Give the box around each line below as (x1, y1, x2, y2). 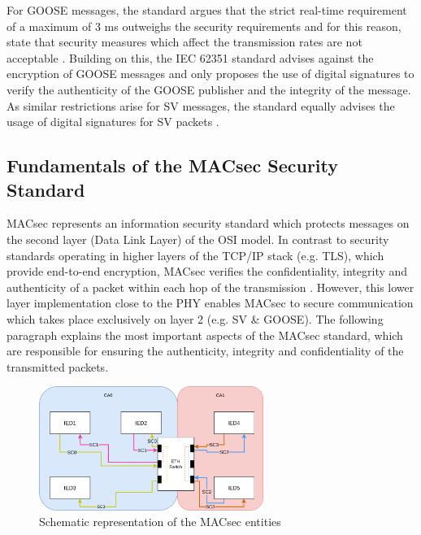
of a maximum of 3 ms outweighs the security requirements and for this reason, (7, 17, 401, 34)
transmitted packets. (7, 358, 109, 375)
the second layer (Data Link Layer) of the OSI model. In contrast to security (7, 230, 389, 247)
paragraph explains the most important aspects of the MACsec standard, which (7, 326, 403, 343)
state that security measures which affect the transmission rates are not (7, 33, 362, 50)
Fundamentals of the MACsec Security (7, 153, 339, 178)
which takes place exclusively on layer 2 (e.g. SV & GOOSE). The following (7, 310, 384, 327)
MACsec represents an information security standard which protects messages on (7, 215, 410, 232)
